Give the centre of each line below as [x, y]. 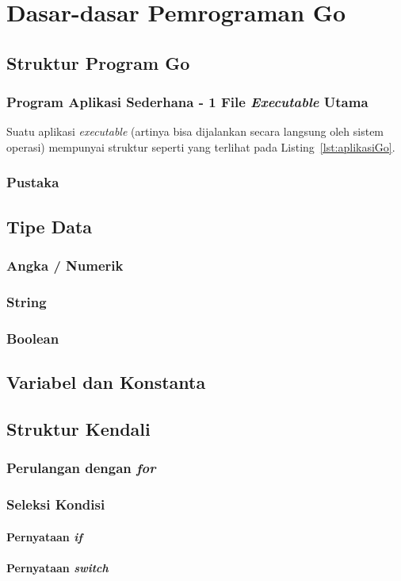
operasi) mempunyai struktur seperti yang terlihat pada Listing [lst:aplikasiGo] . [201, 146]
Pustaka [33, 182]
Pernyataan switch [57, 567]
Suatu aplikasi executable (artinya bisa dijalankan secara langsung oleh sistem [195, 131]
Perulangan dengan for [81, 468]
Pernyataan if [44, 536]
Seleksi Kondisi [56, 504]
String [27, 301]
